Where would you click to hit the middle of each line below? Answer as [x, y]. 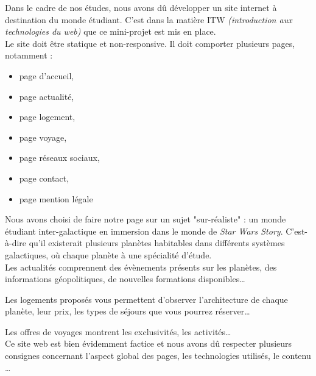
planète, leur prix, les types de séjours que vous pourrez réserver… [128, 311]
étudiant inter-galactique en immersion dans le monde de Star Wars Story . [144, 231]
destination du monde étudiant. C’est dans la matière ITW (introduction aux [149, 19]
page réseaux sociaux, [59, 158]
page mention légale [56, 198]
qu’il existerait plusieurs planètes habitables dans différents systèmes [157, 243]
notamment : [29, 55]
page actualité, [47, 96]
